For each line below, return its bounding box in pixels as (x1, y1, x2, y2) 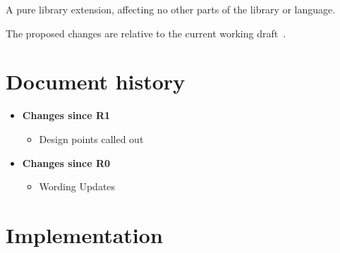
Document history (6, 67, 186, 96)
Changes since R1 (22, 108, 111, 123)
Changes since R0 (22, 155, 111, 170)
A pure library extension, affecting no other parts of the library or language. (6, 2, 336, 16)
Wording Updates (39, 179, 116, 194)
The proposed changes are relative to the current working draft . (6, 25, 286, 40)
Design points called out (39, 131, 144, 146)
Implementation (6, 220, 163, 249)
